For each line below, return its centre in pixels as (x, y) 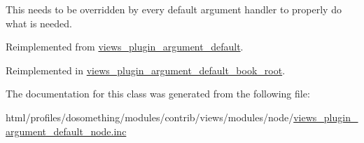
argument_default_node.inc (66, 131)
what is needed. (39, 23)
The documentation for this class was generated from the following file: (158, 94)
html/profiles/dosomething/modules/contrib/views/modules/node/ (150, 117)
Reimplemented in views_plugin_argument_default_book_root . (146, 70)
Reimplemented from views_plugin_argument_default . (125, 47)
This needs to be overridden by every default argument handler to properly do (174, 9)
